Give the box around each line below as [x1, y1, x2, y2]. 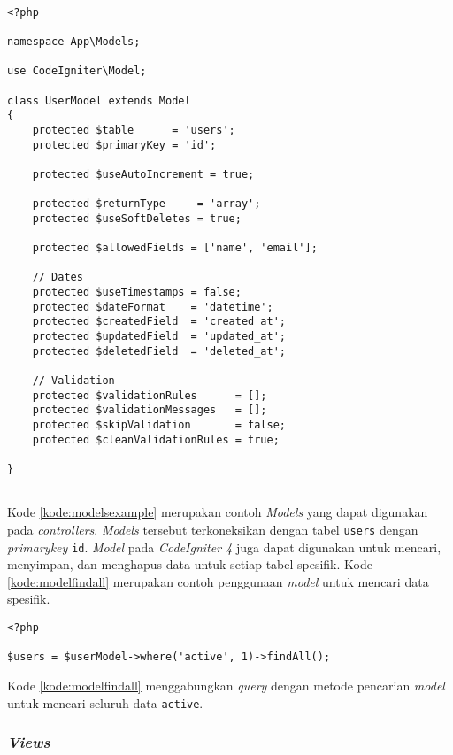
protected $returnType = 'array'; [32, 197, 261, 211]
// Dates [32, 271, 83, 284]
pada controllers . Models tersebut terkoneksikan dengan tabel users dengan [7, 520, 418, 538]
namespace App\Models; [7, 35, 141, 48]
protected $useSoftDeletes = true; [32, 212, 242, 225]
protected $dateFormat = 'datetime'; [32, 300, 273, 313]
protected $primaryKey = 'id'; [32, 138, 217, 151]
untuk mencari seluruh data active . [7, 693, 203, 712]
